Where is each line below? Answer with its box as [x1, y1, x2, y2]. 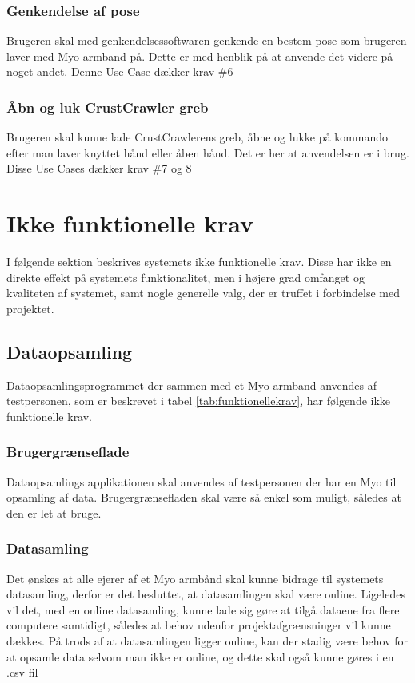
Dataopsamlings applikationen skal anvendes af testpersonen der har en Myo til [6, 473, 397, 490]
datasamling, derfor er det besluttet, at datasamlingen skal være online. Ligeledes [6, 586, 405, 602]
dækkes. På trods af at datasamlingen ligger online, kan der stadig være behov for [6, 633, 408, 649]
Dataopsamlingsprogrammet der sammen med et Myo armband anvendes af [6, 376, 377, 393]
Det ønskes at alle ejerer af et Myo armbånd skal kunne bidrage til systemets [6, 570, 384, 586]
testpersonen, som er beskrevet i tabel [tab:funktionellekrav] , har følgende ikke [6, 392, 391, 409]
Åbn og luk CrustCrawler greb [6, 97, 209, 117]
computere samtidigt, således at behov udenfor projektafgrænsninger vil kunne [6, 617, 391, 633]
